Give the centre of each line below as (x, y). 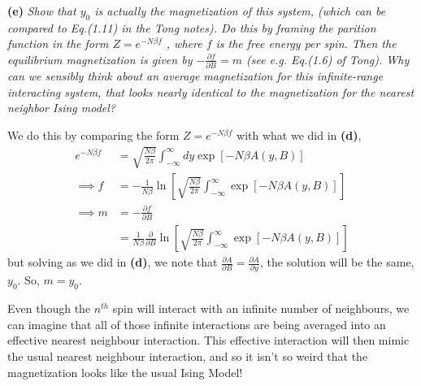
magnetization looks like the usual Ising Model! (125, 372)
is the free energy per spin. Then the (306, 43)
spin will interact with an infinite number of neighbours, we (261, 308)
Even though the (49, 308)
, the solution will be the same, (337, 262)
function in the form (58, 43)
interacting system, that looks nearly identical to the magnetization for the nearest (211, 91)
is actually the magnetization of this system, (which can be (240, 11)
